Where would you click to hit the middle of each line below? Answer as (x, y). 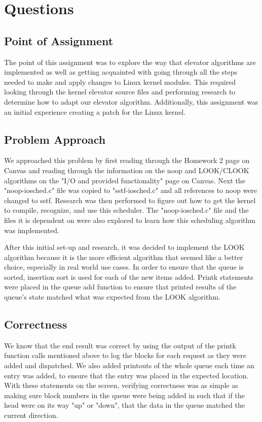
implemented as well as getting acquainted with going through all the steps (121, 72)
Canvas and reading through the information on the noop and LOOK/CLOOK (127, 170)
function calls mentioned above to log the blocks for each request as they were (125, 355)
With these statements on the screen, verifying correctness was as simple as (121, 385)
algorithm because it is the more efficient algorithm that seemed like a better (124, 257)
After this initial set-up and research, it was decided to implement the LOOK (124, 247)
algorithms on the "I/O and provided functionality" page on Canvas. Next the (125, 180)
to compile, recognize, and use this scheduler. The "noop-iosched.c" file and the (126, 210)
